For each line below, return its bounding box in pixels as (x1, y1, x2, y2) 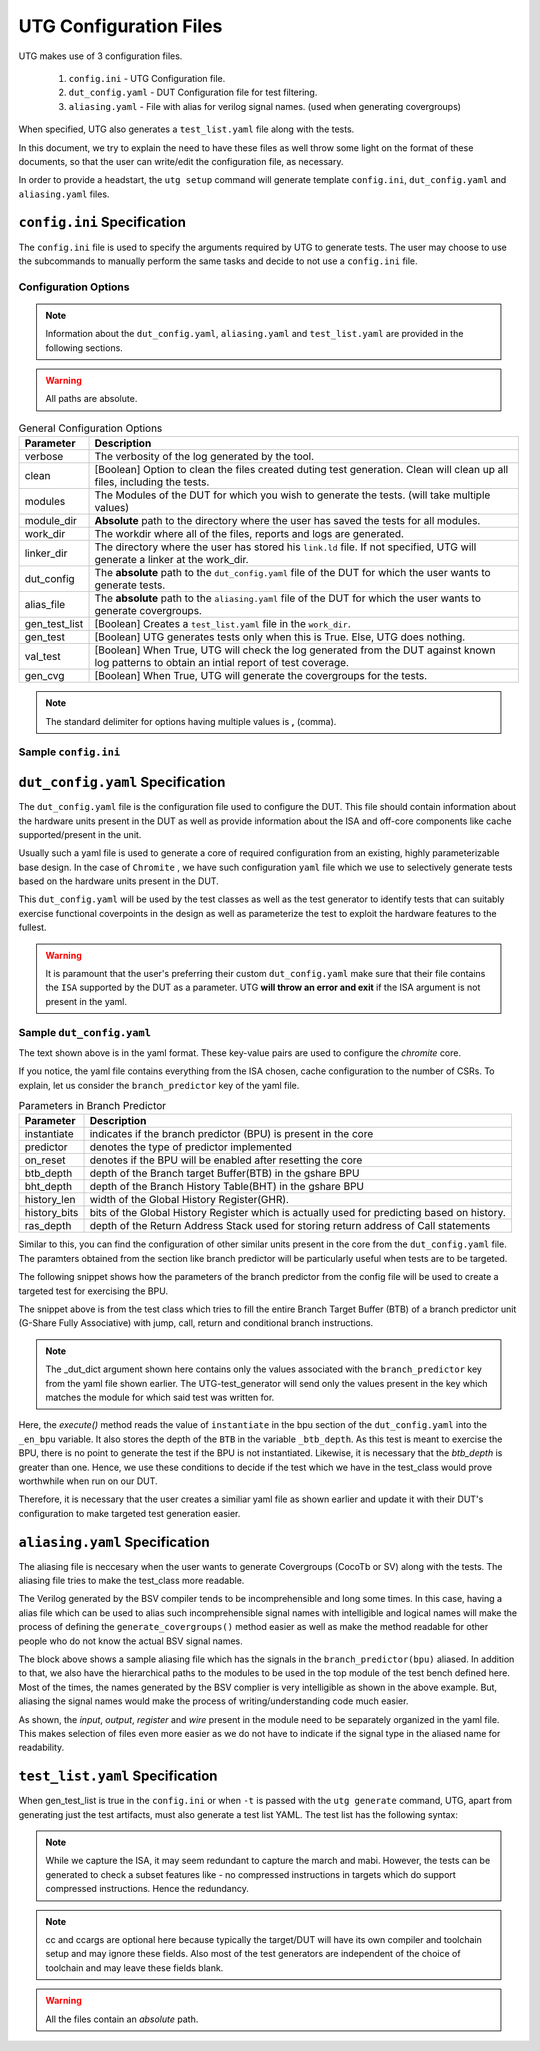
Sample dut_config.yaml (18, 1025, 152, 1039)
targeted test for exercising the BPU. (18, 1285, 169, 1297)
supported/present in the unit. (18, 828, 142, 840)
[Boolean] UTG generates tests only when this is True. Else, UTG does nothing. (94, 630, 466, 644)
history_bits (24, 1206, 79, 1220)
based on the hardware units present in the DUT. (18, 875, 219, 887)
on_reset (24, 1153, 66, 1167)
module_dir (24, 514, 77, 528)
